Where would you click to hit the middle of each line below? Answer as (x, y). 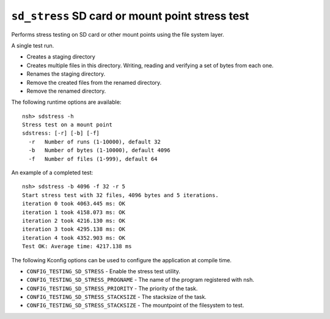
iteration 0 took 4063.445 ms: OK (74, 204)
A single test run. (33, 45)
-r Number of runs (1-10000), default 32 (95, 142)
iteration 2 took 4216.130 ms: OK (74, 220)
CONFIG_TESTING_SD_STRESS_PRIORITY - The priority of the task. (112, 288)
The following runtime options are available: (66, 102)
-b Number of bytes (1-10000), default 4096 (99, 150)
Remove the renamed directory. (66, 91)
